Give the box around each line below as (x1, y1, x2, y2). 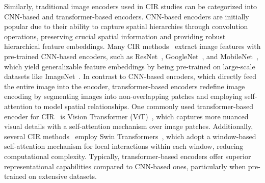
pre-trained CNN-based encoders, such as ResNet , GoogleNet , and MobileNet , (4, 50, 258, 61)
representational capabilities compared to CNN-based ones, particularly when (4, 161, 246, 171)
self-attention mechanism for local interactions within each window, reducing (4, 141, 244, 151)
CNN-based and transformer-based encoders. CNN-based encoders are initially (4, 11, 249, 21)
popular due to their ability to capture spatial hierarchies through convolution (4, 21, 248, 32)
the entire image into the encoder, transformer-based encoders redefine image (4, 81, 245, 91)
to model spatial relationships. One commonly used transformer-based (35, 100, 254, 111)
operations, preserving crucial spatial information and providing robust (4, 31, 226, 41)
